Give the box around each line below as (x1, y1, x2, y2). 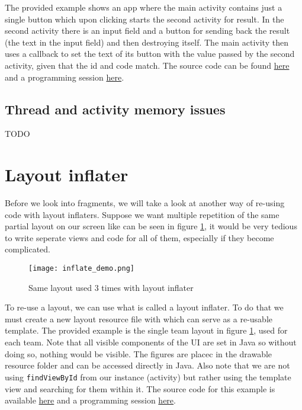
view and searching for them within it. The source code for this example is (5, 382, 275, 395)
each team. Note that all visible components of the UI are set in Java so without (5, 336, 297, 348)
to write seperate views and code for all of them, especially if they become (5, 231, 274, 244)
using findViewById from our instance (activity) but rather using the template (5, 370, 291, 383)
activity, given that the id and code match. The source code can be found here (5, 59, 290, 71)
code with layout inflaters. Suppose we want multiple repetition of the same (5, 208, 279, 220)
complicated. (5, 243, 50, 255)
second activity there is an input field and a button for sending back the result (5, 24, 290, 37)
